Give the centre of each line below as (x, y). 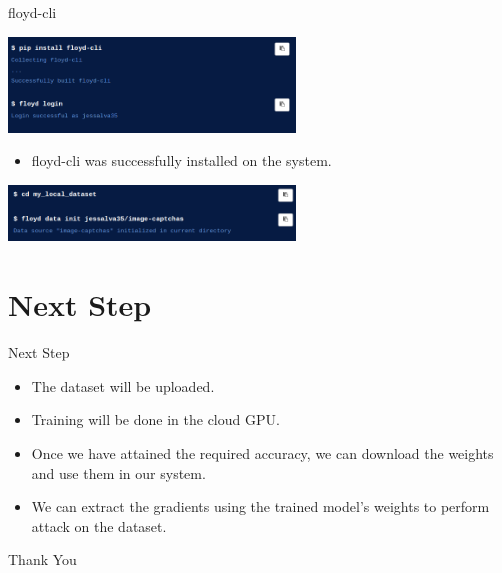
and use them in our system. (118, 472)
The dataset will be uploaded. (123, 385)
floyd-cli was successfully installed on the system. (181, 160)
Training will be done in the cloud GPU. (155, 419)
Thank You (42, 559)
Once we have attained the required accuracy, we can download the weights (262, 452)
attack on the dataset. (99, 525)
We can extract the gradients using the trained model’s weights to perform (260, 506)
